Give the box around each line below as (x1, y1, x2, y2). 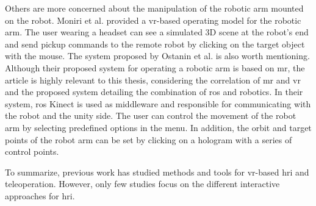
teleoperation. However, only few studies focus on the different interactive (5, 177, 280, 190)
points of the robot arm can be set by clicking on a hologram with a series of (5, 133, 292, 146)
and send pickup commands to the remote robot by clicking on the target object (5, 37, 305, 50)
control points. (5, 145, 59, 158)
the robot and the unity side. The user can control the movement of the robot (5, 109, 296, 122)
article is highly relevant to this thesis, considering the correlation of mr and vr (5, 73, 301, 86)
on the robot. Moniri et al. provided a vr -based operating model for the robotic (5, 13, 301, 26)
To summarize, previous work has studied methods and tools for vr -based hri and (5, 165, 309, 178)
